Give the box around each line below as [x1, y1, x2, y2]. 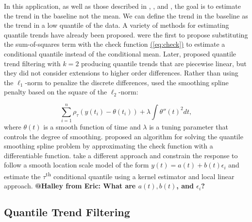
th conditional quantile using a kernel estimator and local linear [46, 170, 235, 181]
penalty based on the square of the [4, 87, 107, 97]
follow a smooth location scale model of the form [4, 160, 149, 170]
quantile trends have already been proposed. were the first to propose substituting [4, 29, 248, 39]
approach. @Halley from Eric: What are [4, 181, 136, 191]
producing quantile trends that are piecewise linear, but [81, 58, 247, 68]
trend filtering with [4, 58, 61, 68]
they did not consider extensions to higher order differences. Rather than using [4, 68, 238, 78]
